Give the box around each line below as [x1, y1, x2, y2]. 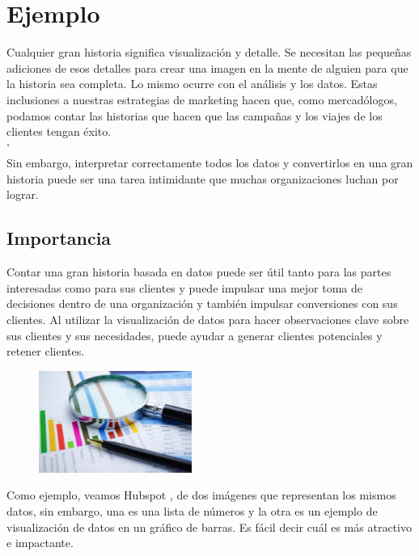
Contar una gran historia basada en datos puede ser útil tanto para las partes [6, 263, 391, 280]
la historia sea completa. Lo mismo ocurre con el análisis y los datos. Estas [6, 75, 378, 92]
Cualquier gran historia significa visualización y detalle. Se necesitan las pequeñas [6, 44, 412, 61]
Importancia [6, 225, 112, 251]
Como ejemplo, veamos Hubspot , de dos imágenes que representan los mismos [6, 486, 396, 503]
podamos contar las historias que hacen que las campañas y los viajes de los [6, 107, 383, 124]
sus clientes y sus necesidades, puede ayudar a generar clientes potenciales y [6, 326, 383, 343]
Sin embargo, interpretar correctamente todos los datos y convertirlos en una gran [6, 154, 413, 171]
